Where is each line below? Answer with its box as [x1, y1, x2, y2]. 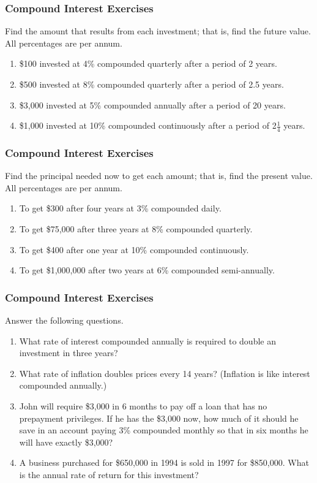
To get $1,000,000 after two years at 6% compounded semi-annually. [19, 264, 275, 276]
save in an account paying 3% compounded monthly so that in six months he [19, 424, 308, 436]
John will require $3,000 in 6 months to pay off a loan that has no [19, 399, 267, 412]
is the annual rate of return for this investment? [19, 468, 199, 481]
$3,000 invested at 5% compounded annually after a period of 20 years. [19, 98, 286, 111]
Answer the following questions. [5, 314, 124, 327]
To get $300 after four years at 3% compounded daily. [19, 202, 222, 215]
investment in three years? [19, 346, 118, 359]
